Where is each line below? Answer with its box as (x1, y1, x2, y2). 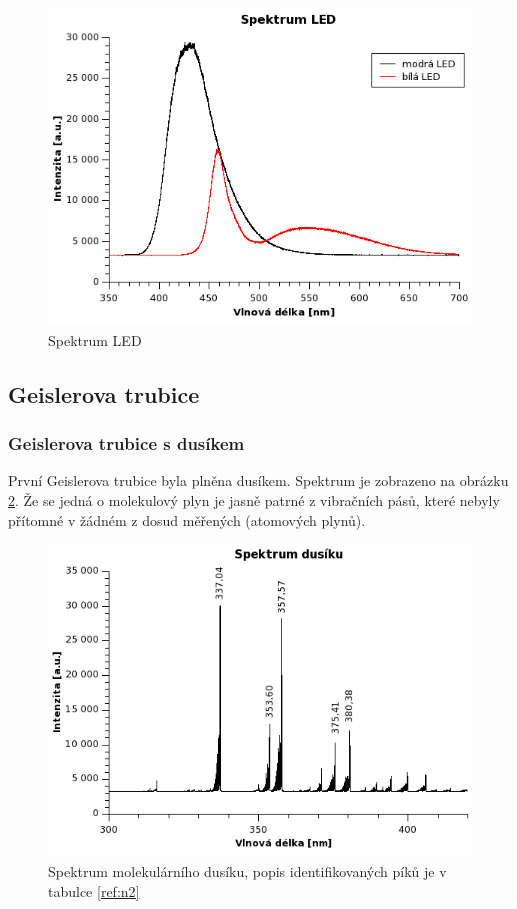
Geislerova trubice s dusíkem (8, 431, 245, 456)
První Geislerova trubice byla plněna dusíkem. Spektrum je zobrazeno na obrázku (8, 470, 509, 491)
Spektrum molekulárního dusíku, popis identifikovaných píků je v (48, 861, 447, 881)
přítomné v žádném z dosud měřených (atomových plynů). (8, 509, 366, 530)
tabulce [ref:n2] (48, 880, 140, 901)
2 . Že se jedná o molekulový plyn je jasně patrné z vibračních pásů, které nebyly (8, 489, 500, 510)
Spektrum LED (48, 329, 142, 350)
